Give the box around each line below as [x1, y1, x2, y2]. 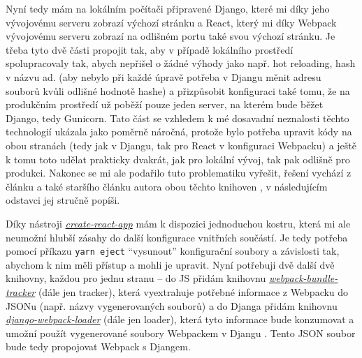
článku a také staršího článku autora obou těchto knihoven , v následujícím [6, 179, 328, 193]
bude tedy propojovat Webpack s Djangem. [6, 339, 191, 354]
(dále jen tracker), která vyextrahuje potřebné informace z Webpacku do [38, 284, 349, 299]
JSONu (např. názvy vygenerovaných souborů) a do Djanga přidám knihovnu [6, 298, 338, 313]
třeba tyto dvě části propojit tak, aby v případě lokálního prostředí [6, 42, 294, 57]
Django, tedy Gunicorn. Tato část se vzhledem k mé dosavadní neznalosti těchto [6, 110, 349, 125]
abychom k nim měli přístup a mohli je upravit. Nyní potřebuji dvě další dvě [6, 257, 335, 271]
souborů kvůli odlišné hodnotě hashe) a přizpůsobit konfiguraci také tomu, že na [6, 83, 350, 98]
